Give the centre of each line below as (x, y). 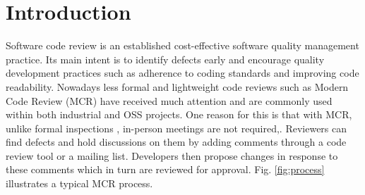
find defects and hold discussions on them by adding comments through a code (176, 142)
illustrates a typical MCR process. (79, 183)
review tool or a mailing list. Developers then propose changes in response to (172, 155)
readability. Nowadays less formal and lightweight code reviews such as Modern (177, 86)
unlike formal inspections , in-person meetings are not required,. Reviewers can (176, 128)
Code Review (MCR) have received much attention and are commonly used (169, 100)
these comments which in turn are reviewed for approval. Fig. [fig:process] (165, 169)
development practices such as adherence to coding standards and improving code (182, 73)
